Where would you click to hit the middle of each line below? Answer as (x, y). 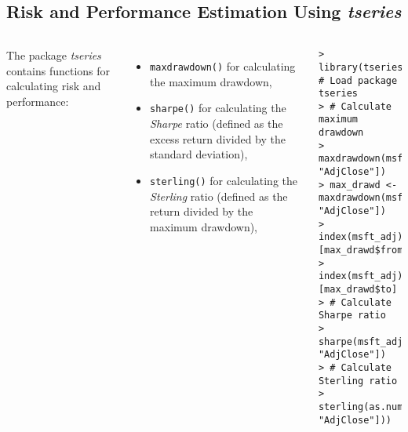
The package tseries (54, 55)
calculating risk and (54, 86)
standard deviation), (199, 154)
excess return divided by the (218, 138)
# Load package (358, 80)
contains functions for (58, 70)
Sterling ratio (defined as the (219, 196)
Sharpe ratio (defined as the (217, 123)
